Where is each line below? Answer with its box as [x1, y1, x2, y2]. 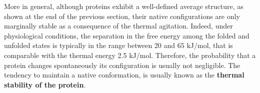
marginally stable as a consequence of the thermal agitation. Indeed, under [4, 20, 233, 31]
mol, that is [197, 40, 233, 50]
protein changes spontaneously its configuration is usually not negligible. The [4, 59, 240, 70]
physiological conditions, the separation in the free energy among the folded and [4, 30, 249, 40]
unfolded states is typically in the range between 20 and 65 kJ [4, 40, 194, 50]
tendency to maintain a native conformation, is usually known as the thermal [4, 69, 244, 80]
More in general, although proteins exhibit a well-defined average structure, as [4, 1, 243, 11]
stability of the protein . [4, 79, 86, 89]
